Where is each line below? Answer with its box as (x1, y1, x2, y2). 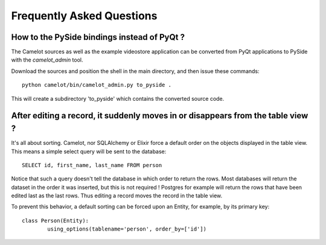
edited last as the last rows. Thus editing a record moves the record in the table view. (11, 192, 223, 199)
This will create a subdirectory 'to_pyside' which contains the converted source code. (11, 95, 225, 102)
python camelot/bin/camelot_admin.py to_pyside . (22, 81, 172, 89)
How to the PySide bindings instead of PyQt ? (11, 32, 185, 42)
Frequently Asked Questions (11, 9, 158, 22)
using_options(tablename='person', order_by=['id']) (47, 226, 206, 232)
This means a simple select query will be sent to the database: (11, 148, 167, 155)
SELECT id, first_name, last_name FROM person (22, 162, 162, 168)
